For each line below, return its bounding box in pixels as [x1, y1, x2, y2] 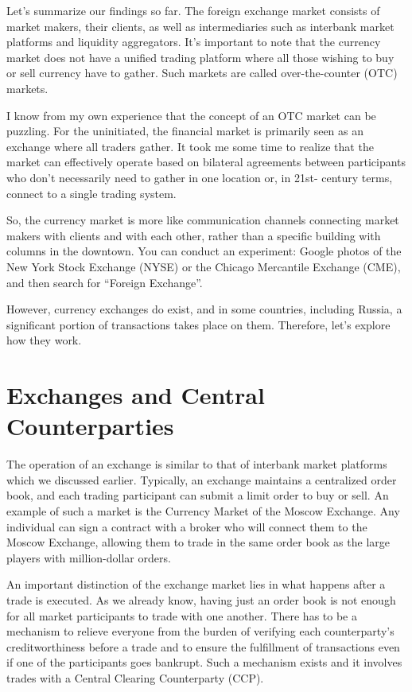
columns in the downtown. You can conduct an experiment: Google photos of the [6, 243, 402, 259]
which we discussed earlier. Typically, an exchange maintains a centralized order [6, 471, 397, 488]
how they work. [6, 332, 82, 348]
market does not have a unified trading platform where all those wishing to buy [6, 49, 395, 65]
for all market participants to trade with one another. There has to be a [6, 607, 357, 624]
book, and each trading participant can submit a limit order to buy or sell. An [6, 487, 389, 503]
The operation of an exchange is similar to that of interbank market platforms [6, 456, 387, 472]
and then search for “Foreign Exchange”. [6, 274, 203, 290]
